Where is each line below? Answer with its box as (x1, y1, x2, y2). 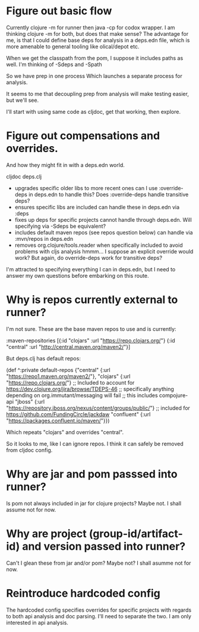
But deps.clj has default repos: (6, 355, 81, 362)
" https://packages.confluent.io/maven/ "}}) (6, 417, 110, 424)
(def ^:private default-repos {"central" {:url (6, 366, 111, 373)
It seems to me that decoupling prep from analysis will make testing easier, (6, 90, 189, 97)
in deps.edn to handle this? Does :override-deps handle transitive (29, 191, 189, 198)
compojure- (159, 392, 188, 399)
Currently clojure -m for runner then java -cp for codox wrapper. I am (6, 24, 175, 31)
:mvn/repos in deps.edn (14, 235, 73, 242)
